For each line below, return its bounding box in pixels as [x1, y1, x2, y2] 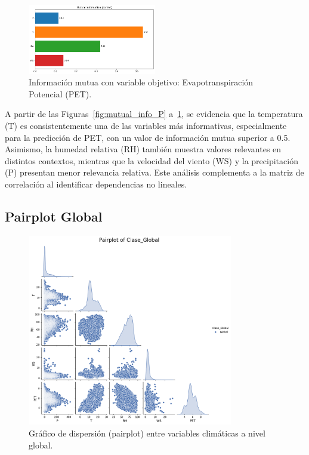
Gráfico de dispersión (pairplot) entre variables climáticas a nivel [29, 427, 265, 439]
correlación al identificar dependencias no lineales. [5, 177, 187, 190]
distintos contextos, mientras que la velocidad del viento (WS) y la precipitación [5, 154, 298, 167]
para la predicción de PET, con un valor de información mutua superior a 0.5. [5, 131, 291, 143]
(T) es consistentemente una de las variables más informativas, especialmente [5, 119, 287, 131]
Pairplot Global [5, 207, 103, 225]
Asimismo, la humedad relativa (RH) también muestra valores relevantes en [5, 143, 282, 155]
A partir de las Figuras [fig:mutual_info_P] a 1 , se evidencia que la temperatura [5, 107, 303, 120]
